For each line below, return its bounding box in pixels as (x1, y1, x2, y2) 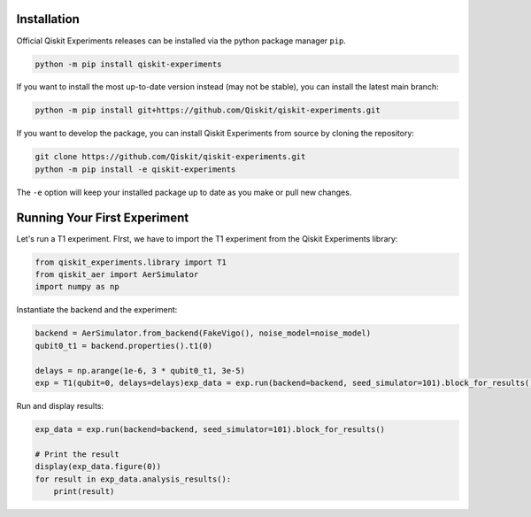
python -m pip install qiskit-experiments (35, 58, 222, 69)
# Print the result (35, 449, 119, 459)
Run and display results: (16, 401, 104, 411)
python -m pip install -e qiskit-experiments (35, 164, 236, 174)
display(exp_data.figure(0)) (35, 461, 162, 472)
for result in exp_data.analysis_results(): (35, 474, 232, 484)
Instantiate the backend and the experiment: (16, 305, 178, 315)
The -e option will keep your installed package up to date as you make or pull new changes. (16, 187, 352, 197)
